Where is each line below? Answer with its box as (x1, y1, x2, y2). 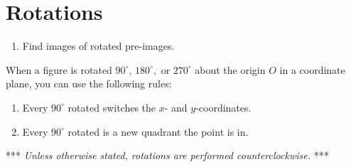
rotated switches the (67, 99, 156, 114)
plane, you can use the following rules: (6, 76, 172, 91)
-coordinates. (195, 99, 252, 114)
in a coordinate (279, 62, 345, 77)
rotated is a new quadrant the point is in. (67, 124, 249, 139)
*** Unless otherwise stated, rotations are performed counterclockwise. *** (6, 148, 329, 163)
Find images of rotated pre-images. (22, 38, 175, 53)
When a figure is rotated (6, 62, 112, 77)
